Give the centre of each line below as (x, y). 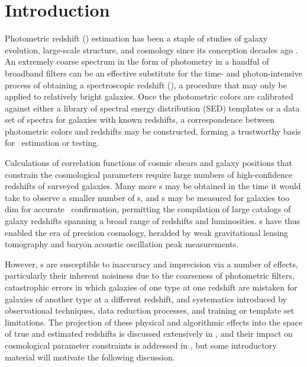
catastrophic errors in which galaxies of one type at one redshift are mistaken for (151, 287)
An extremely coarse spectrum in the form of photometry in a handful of (137, 61)
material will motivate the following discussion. (90, 357)
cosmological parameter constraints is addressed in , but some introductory (141, 345)
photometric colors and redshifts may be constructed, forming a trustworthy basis (153, 131)
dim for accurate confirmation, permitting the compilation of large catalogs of (148, 209)
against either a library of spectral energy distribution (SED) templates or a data (152, 108)
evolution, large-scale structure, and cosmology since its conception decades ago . (151, 50)
